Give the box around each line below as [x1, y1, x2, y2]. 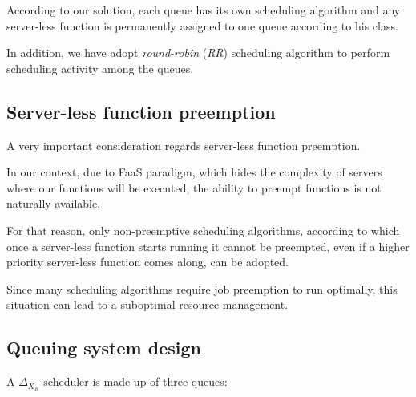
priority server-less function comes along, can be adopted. [6, 253, 289, 270]
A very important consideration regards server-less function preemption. [6, 136, 361, 153]
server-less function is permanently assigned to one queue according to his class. [6, 17, 398, 34]
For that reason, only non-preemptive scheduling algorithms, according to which [6, 221, 400, 238]
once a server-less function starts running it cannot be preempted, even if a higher [6, 237, 410, 254]
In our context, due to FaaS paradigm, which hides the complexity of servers [6, 164, 382, 180]
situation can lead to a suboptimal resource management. [6, 296, 289, 313]
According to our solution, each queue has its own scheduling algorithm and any [6, 2, 401, 18]
